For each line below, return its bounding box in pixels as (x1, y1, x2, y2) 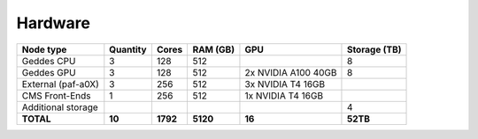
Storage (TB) (346, 43, 402, 55)
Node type (21, 43, 67, 55)
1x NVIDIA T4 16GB (244, 89, 323, 101)
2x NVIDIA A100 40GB (244, 66, 337, 78)
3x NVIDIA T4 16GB (244, 77, 326, 90)
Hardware (16, 13, 90, 33)
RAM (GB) (192, 43, 235, 55)
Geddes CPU (21, 55, 76, 67)
